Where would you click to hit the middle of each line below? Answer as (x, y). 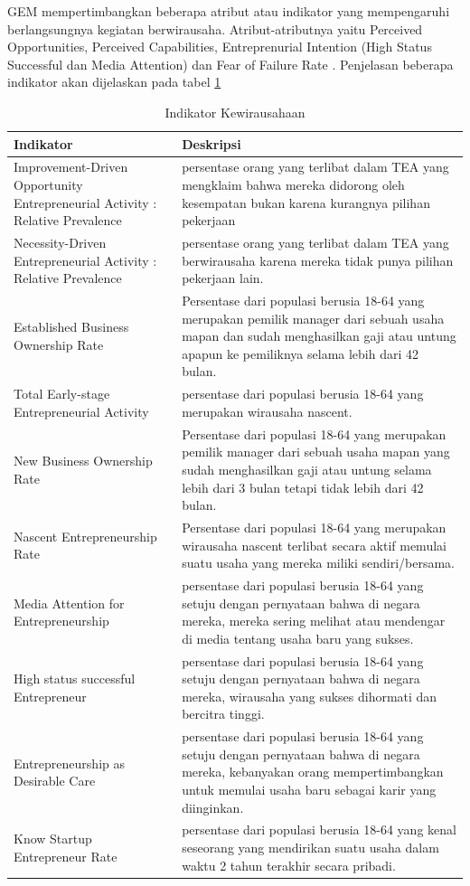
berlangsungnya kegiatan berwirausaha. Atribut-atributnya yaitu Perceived (215, 28)
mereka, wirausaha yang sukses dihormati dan (310, 696)
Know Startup (53, 839)
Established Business (71, 327)
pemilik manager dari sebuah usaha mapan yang (316, 452)
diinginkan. (213, 807)
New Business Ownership (83, 461)
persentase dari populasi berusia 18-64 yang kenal (319, 829)
